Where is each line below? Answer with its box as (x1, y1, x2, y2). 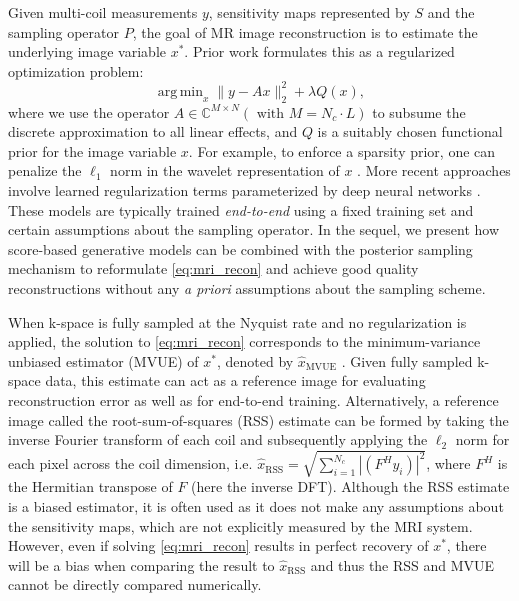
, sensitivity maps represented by (208, 2, 410, 22)
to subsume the (372, 101, 466, 122)
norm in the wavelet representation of (110, 160, 340, 181)
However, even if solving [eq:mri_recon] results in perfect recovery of (8, 535, 429, 556)
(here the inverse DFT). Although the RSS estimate (191, 476, 510, 497)
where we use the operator (8, 101, 170, 122)
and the (427, 2, 475, 22)
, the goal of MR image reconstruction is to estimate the (132, 21, 478, 42)
